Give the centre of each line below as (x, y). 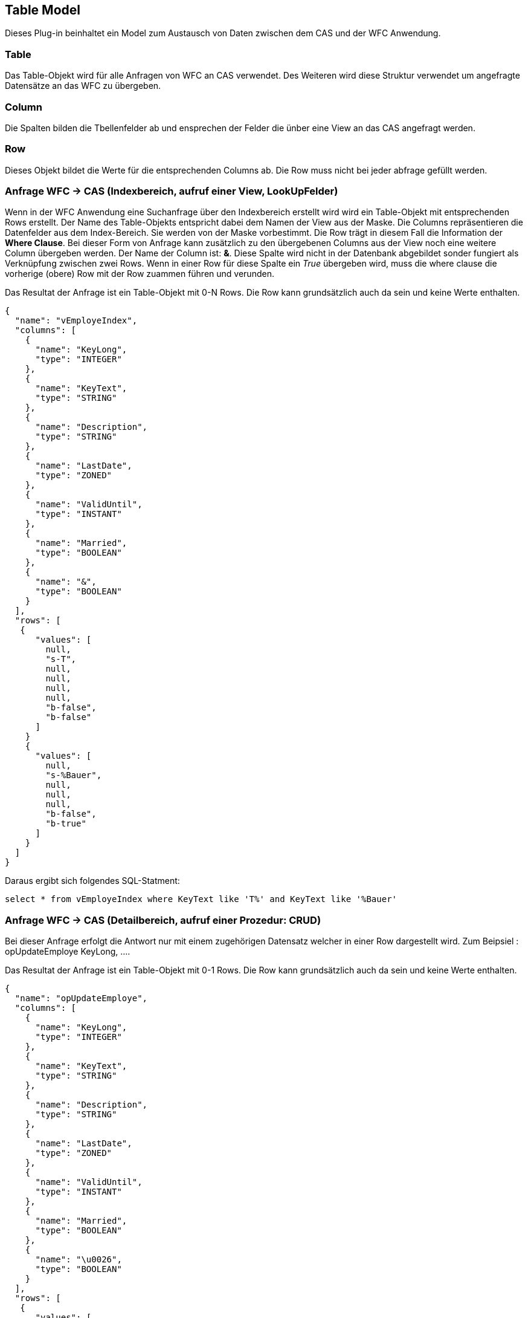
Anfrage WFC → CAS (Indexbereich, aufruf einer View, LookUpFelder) (172, 191)
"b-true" (66, 824)
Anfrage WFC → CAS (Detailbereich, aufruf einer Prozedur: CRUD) (163, 920)
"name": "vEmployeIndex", (76, 321)
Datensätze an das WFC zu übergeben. (83, 86)
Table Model (43, 10)
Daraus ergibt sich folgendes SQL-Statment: (92, 881)
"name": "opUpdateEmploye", (81, 998)
